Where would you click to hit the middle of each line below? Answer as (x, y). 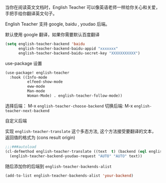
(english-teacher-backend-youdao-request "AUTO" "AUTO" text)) (76, 156)
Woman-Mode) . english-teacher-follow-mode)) (75, 96)
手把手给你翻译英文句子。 (31, 13)
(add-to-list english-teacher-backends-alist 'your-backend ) (69, 176)
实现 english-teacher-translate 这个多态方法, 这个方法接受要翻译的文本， (81, 131)
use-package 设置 (24, 63)
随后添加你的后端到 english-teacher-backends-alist (59, 166)
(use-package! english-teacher (37, 73)
